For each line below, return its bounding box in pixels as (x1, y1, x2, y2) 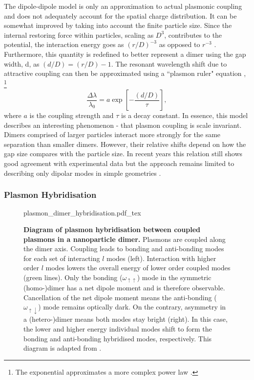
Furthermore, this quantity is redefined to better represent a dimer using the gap (4, 48, 246, 59)
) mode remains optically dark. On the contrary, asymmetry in (38, 302, 226, 312)
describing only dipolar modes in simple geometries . (4, 167, 161, 178)
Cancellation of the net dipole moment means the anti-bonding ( (23, 292, 217, 302)
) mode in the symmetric (137, 272, 212, 282)
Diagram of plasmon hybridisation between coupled (23, 224, 201, 234)
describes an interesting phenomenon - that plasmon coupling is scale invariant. (4, 119, 242, 130)
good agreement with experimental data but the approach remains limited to (4, 158, 234, 168)
